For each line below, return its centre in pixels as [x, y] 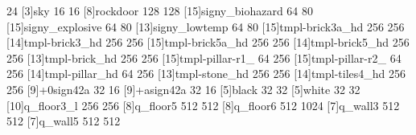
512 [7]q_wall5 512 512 [64, 121]
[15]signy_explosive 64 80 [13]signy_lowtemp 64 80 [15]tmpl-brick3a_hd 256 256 [206, 26]
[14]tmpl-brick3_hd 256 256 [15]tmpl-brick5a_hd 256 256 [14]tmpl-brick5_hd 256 [208, 42]
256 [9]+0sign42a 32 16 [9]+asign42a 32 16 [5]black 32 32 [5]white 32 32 [183, 89]
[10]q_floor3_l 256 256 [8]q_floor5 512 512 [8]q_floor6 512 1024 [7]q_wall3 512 [203, 105]
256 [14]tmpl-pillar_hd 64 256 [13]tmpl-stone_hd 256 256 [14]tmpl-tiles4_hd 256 [206, 74]
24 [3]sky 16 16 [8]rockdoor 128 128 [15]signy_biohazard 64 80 [160, 10]
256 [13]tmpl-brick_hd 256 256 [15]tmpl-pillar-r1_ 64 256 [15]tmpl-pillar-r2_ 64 [204, 57]
